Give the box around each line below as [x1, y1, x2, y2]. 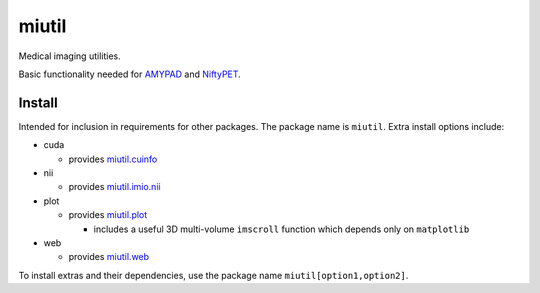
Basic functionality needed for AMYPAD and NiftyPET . [18, 68, 242, 80]
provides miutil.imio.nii [68, 181, 161, 193]
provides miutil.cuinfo [68, 153, 158, 165]
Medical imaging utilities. [18, 50, 121, 62]
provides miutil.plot [68, 209, 148, 221]
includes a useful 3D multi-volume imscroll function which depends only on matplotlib [93, 223, 470, 235]
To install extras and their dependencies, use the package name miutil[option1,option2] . [18, 269, 409, 281]
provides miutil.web [68, 251, 150, 263]
